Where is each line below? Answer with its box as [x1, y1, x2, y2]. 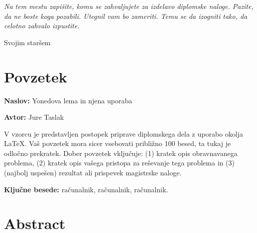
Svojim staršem [4, 37, 51, 47]
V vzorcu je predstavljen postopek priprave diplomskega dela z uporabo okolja [4, 128, 243, 139]
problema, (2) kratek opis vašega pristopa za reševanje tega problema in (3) [4, 157, 235, 168]
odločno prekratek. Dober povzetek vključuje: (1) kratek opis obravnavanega [4, 148, 238, 158]
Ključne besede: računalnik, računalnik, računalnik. [4, 184, 168, 194]
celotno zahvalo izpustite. [4, 20, 80, 31]
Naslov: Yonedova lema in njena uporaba [4, 95, 132, 105]
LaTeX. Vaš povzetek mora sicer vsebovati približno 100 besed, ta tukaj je [4, 138, 231, 149]
